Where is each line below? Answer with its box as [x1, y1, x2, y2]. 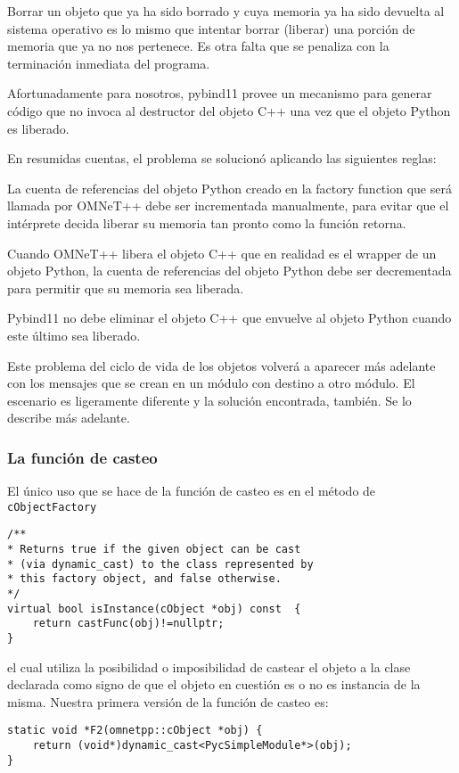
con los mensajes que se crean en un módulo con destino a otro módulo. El [7, 374, 415, 392]
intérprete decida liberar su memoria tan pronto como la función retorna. [7, 213, 406, 232]
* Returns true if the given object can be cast [7, 543, 301, 555]
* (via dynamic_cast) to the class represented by [7, 557, 314, 571]
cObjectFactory [7, 500, 97, 514]
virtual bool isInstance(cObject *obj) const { [7, 602, 301, 615]
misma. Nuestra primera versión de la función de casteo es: [7, 692, 329, 711]
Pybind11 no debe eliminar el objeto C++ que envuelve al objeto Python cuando [7, 308, 452, 327]
